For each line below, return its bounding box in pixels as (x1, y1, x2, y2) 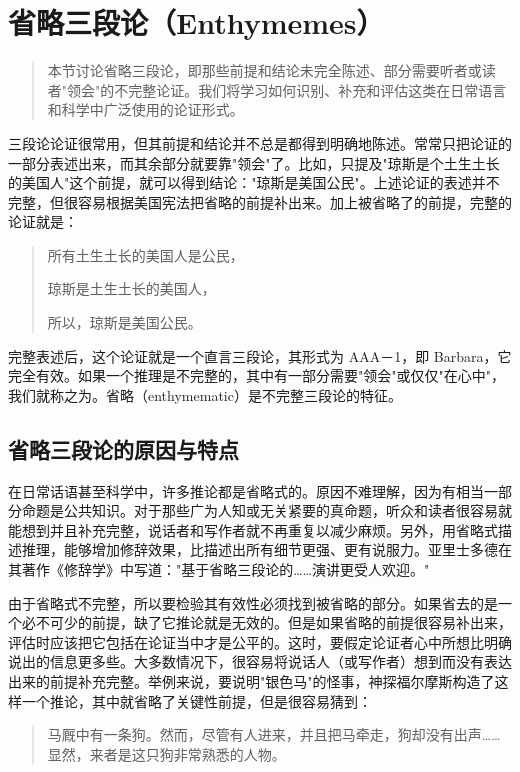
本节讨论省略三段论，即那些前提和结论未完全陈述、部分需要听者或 (47, 60, 482, 81)
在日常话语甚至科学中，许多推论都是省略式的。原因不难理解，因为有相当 (8, 480, 484, 501)
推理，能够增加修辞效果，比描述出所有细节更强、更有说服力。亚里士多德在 (21, 539, 512, 560)
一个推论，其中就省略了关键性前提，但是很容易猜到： (21, 690, 372, 711)
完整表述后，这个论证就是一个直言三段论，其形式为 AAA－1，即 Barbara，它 (8, 345, 512, 366)
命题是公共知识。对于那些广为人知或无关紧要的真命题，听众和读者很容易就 (21, 500, 512, 521)
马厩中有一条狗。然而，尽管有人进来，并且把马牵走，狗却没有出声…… (47, 724, 501, 745)
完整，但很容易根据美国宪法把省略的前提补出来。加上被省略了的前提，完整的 (8, 191, 512, 212)
